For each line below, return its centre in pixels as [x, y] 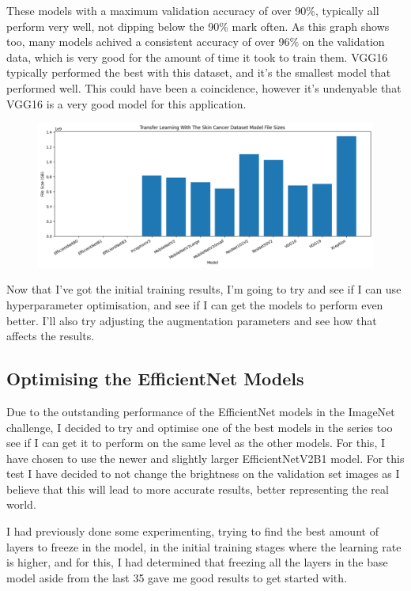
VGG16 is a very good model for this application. [126, 103]
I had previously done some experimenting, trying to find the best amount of [192, 531]
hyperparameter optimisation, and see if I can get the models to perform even [195, 304]
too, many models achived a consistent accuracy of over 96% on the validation [196, 42]
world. [21, 504]
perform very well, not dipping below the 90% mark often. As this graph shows [198, 26]
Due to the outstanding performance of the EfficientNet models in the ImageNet [201, 411]
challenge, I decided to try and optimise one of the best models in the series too [200, 427]
